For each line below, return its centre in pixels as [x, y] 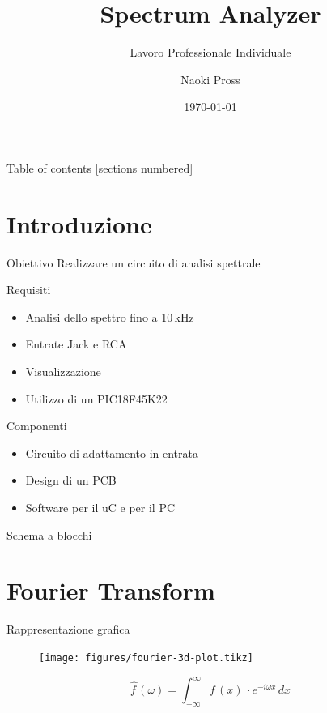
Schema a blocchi [49, 534]
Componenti [37, 426]
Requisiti [29, 290]
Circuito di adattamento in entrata [112, 453]
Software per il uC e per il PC [100, 507]
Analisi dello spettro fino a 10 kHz [110, 316]
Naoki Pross [210, 79]
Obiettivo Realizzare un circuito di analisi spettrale [134, 262]
